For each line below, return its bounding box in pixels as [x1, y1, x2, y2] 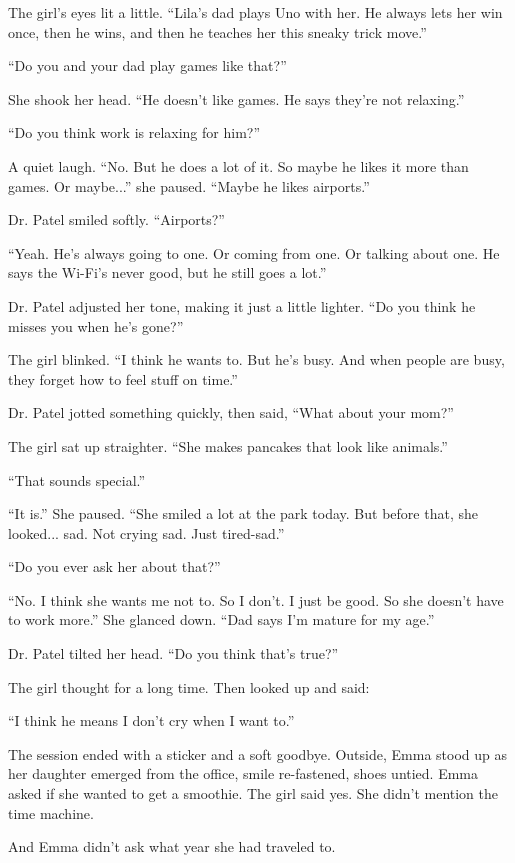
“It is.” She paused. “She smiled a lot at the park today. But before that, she [8, 503, 478, 524]
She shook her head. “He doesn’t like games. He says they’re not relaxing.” [8, 88, 465, 109]
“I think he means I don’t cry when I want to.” [8, 710, 295, 731]
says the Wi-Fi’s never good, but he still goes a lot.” [8, 262, 327, 283]
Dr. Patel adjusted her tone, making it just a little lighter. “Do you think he [8, 295, 476, 316]
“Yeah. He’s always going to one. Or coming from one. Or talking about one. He [8, 242, 500, 263]
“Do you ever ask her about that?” [8, 556, 221, 577]
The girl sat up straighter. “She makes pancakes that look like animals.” [8, 435, 448, 456]
